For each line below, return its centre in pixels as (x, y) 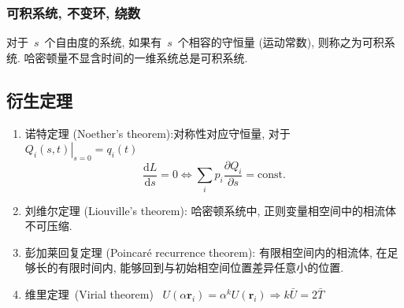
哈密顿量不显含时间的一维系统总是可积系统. (136, 57)
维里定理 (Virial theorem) (89, 293)
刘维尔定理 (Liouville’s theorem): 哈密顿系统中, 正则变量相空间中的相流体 (211, 210)
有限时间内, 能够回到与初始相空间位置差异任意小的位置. (201, 267)
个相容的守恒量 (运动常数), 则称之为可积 (281, 42)
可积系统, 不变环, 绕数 (74, 12)
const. (272, 175)
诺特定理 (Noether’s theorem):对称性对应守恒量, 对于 (158, 133)
